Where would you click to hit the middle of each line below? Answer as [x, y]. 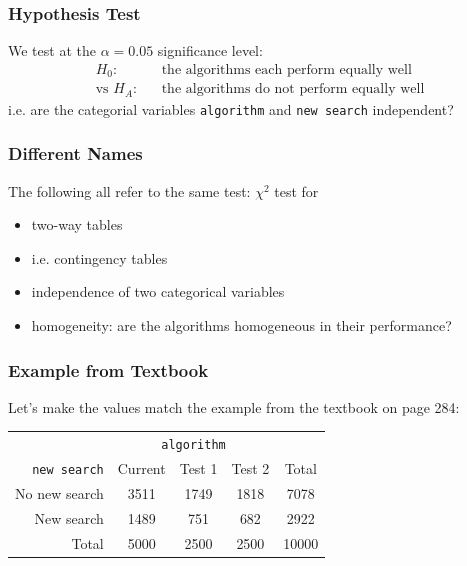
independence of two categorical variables [158, 291]
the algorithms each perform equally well [286, 69]
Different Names [75, 153]
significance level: [210, 50]
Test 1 [198, 468]
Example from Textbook [108, 369]
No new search [59, 493]
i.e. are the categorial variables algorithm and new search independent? [231, 108]
